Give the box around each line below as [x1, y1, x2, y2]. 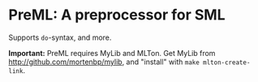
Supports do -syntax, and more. [8, 32, 112, 42]
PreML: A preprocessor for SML [8, 6, 226, 24]
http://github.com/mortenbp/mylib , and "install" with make [8, 57, 200, 67]
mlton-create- [202, 58, 251, 67]
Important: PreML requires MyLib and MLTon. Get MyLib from [8, 48, 216, 58]
